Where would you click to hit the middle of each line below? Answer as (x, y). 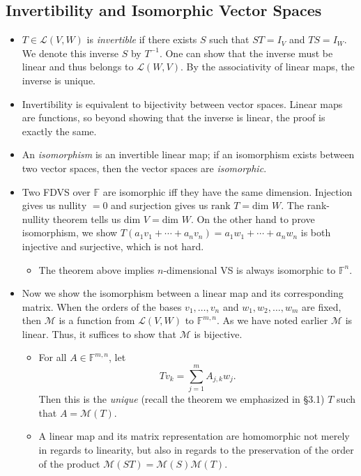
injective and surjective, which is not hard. (113, 246)
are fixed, (322, 306)
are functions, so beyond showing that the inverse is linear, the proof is (174, 117)
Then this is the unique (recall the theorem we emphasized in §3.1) (182, 399)
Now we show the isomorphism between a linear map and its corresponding (183, 293)
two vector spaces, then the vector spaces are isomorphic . (144, 168)
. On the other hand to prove (253, 218)
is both (316, 232)
